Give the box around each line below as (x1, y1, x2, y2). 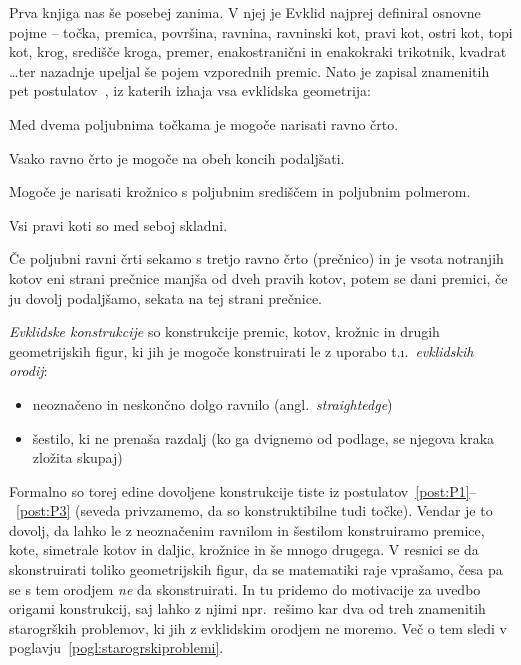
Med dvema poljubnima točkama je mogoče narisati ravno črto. (9, 113, 399, 134)
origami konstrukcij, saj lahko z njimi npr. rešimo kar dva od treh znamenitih (9, 598, 486, 619)
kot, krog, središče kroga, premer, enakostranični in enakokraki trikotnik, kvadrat (9, 41, 507, 62)
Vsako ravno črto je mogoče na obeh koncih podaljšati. (9, 147, 345, 168)
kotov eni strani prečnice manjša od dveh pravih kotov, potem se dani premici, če (9, 267, 508, 288)
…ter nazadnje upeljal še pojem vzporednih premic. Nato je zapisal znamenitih (9, 60, 490, 81)
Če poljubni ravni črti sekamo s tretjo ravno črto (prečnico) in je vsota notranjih (9, 248, 504, 269)
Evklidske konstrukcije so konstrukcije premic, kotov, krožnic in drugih (9, 321, 440, 342)
